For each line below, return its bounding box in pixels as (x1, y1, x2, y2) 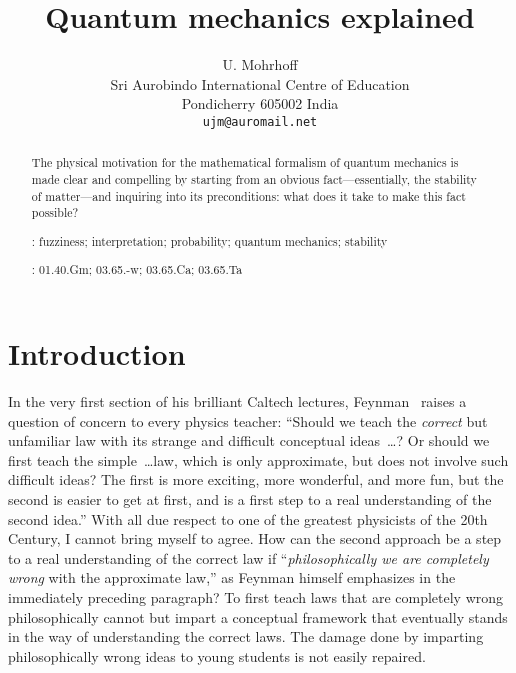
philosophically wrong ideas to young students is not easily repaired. (8, 645, 426, 666)
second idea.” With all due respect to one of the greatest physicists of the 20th (8, 508, 488, 529)
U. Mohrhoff (222, 54, 298, 75)
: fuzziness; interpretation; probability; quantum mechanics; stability (31, 232, 388, 249)
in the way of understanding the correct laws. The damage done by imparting (8, 626, 484, 647)
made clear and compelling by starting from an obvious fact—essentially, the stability (31, 171, 477, 188)
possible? (31, 204, 79, 221)
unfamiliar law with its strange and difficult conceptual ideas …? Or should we (8, 430, 490, 451)
